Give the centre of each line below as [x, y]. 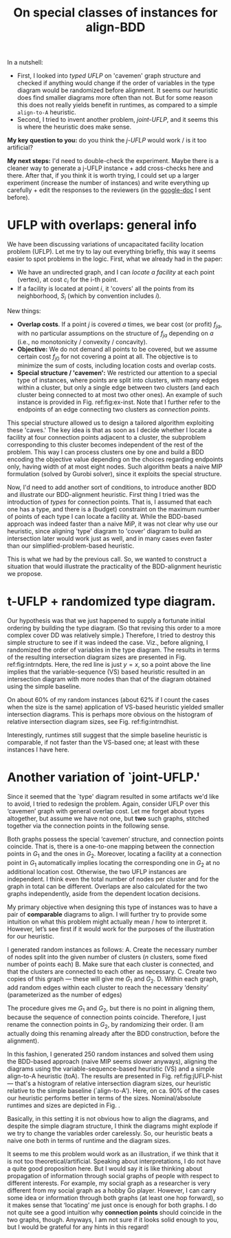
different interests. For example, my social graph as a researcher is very [109, 1183]
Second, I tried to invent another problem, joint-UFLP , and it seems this [118, 120]
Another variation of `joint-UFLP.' [104, 777]
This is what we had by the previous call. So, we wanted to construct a [107, 559]
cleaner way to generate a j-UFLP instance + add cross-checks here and [110, 168]
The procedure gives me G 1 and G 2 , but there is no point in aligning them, [111, 1009]
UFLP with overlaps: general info [102, 225]
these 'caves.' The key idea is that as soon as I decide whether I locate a [110, 430]
